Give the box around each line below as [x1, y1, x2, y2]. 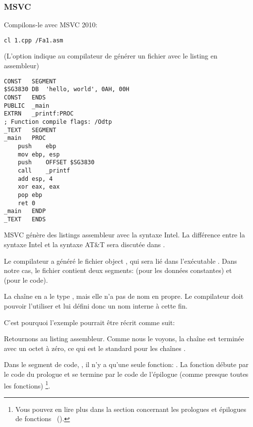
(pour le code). [4, 274, 48, 285]
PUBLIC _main [4, 102, 50, 109]
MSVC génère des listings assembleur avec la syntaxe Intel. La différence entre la [4, 230, 245, 240]
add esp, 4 [18, 175, 53, 182]
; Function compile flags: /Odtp [4, 118, 112, 125]
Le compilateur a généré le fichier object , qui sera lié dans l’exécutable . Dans [4, 255, 237, 266]
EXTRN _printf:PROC [4, 110, 74, 117]
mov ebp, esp [18, 151, 60, 158]
